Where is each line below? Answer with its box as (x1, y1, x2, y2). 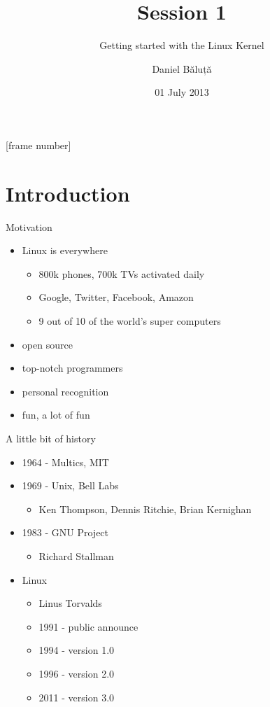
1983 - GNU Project (22, 525, 109, 540)
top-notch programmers (22, 360, 123, 375)
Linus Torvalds (38, 596, 102, 610)
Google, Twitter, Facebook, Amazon (38, 290, 194, 304)
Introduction (6, 178, 130, 207)
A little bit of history (6, 430, 96, 445)
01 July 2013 (155, 85, 209, 99)
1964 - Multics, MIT (22, 454, 109, 469)
